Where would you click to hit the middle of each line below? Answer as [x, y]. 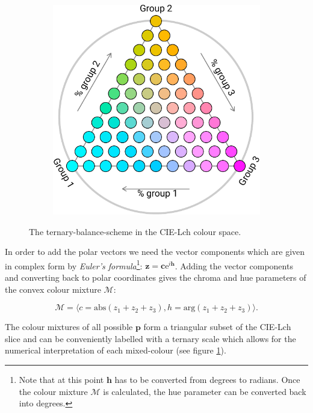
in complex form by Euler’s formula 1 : [74, 265]
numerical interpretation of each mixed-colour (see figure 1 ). [116, 350]
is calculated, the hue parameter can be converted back [205, 391]
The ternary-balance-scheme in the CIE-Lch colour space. [135, 231]
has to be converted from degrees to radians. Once [207, 379]
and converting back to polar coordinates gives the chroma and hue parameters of [156, 277]
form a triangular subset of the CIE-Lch [217, 327]
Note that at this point [61, 379]
